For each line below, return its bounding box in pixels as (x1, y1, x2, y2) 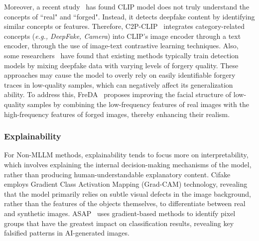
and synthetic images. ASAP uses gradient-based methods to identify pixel (4, 208, 236, 218)
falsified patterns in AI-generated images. (4, 228, 129, 238)
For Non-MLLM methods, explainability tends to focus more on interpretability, (4, 149, 249, 160)
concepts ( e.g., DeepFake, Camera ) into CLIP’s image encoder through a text (4, 30, 241, 41)
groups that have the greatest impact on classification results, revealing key (4, 218, 234, 228)
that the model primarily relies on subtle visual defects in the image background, (4, 188, 251, 199)
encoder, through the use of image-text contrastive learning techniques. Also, (4, 40, 239, 51)
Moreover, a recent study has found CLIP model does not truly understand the (4, 1, 250, 11)
